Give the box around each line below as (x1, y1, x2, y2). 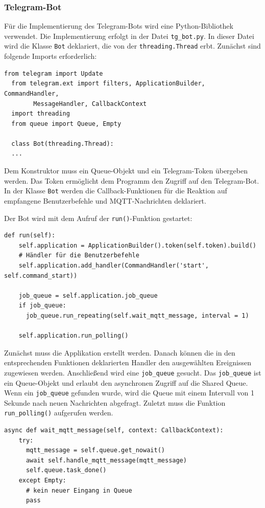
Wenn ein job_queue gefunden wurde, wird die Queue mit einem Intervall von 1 (4, 387, 255, 398)
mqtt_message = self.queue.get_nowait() (26, 447, 165, 454)
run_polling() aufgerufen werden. (4, 407, 113, 418)
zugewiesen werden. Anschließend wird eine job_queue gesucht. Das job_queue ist (4, 367, 261, 378)
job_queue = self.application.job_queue (18, 292, 158, 299)
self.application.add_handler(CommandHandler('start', (18, 261, 209, 269)
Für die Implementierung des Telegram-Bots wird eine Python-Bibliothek (4, 20, 233, 31)
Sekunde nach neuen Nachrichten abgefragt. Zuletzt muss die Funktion (4, 397, 226, 408)
